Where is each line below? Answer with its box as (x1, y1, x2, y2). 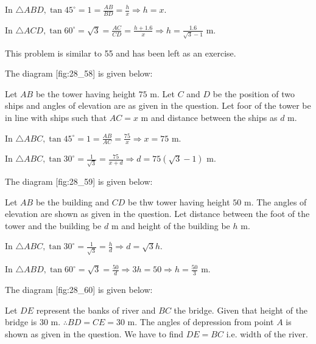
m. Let (150, 87, 175, 100)
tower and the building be (5, 219, 102, 232)
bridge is (5, 315, 37, 328)
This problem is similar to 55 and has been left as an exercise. (5, 46, 236, 59)
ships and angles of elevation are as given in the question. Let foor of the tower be (5, 99, 311, 112)
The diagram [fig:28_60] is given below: (5, 283, 153, 295)
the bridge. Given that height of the (174, 303, 308, 316)
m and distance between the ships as (141, 111, 278, 123)
